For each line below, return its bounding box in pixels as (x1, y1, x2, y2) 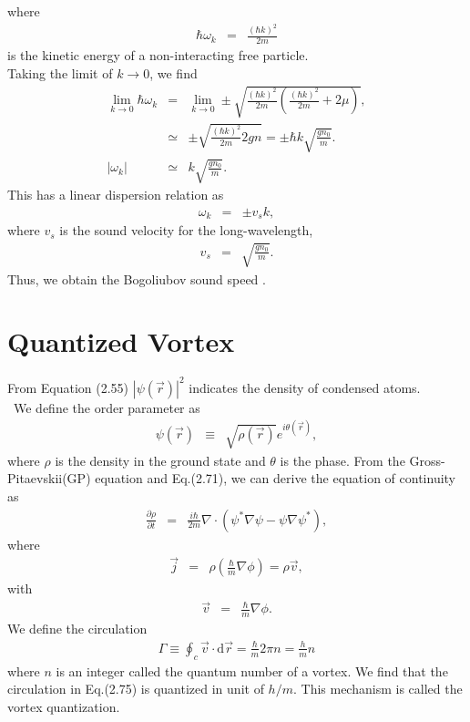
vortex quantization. (7, 696, 120, 716)
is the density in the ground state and (55, 450, 266, 469)
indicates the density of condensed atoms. (189, 377, 421, 397)
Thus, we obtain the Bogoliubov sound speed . (7, 269, 266, 288)
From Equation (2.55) (7, 377, 129, 397)
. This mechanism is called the (292, 679, 463, 698)
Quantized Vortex (7, 323, 235, 360)
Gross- (409, 450, 445, 469)
